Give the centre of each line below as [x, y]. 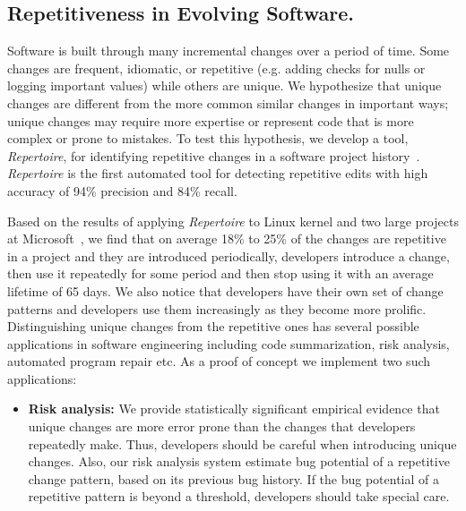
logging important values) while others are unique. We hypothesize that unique [224, 85]
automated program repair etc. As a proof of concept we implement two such [219, 361]
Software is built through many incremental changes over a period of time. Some [229, 51]
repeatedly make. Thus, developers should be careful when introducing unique [242, 443]
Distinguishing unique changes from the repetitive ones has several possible [213, 326]
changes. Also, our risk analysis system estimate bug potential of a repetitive [239, 461]
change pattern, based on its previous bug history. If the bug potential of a [233, 478]
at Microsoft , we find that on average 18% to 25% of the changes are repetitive [227, 238]
